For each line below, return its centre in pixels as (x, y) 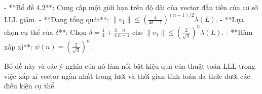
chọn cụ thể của (29, 32)
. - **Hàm (237, 32)
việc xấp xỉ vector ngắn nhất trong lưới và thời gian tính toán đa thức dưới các (127, 76)
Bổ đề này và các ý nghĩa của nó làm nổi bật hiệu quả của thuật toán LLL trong (130, 66)
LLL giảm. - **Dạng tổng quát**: (57, 19)
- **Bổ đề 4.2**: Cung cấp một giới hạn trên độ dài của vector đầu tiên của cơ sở (131, 7)
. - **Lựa (230, 19)
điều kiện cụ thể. (30, 86)
